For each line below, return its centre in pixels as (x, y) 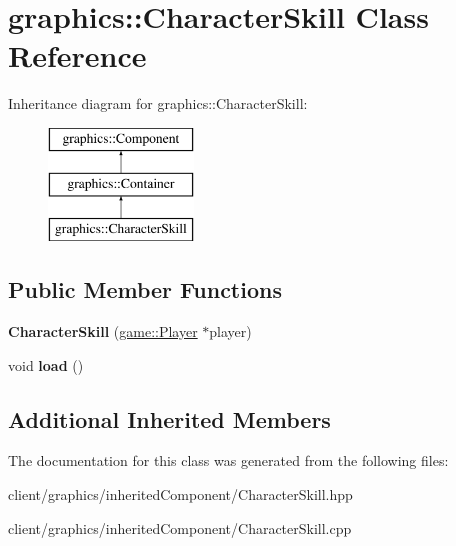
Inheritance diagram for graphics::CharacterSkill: (158, 103)
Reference (77, 55)
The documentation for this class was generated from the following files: (228, 460)
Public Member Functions (145, 289)
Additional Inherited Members (169, 418)
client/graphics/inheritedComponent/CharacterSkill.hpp (180, 494)
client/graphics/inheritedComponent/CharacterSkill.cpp (180, 527)
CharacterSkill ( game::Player (103, 331)
